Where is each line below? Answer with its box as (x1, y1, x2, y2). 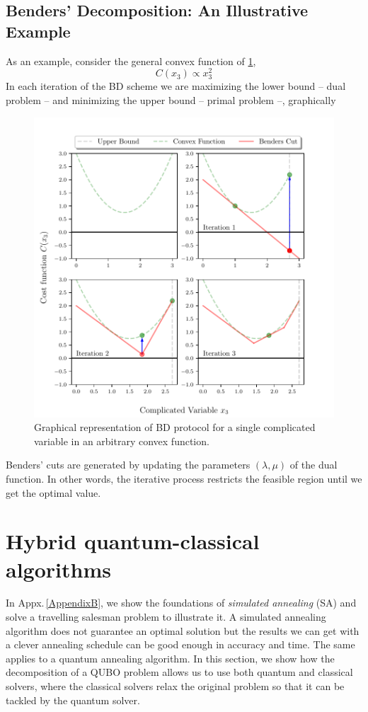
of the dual (289, 457, 338, 472)
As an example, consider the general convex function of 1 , (6, 53, 256, 68)
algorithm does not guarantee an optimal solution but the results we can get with (6, 623, 360, 638)
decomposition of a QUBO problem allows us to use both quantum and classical (6, 665, 353, 679)
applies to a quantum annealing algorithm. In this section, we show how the (6, 650, 335, 665)
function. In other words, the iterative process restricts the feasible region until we (6, 471, 362, 486)
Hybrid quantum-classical (6, 527, 260, 556)
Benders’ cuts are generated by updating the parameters (6, 457, 251, 472)
